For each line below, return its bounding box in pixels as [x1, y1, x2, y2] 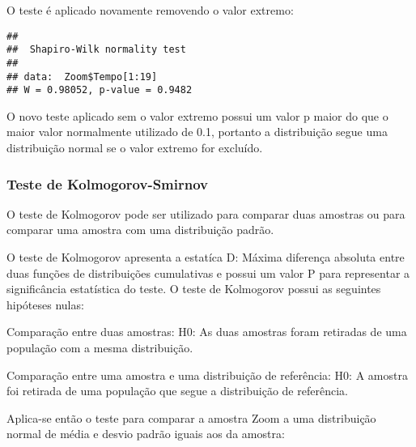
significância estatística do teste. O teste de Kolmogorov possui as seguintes [6, 280, 381, 297]
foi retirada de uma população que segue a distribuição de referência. [6, 382, 348, 399]
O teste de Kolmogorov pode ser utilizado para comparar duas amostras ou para [6, 205, 405, 222]
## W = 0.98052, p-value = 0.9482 [6, 84, 193, 96]
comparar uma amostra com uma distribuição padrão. [6, 221, 274, 238]
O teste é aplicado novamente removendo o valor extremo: [6, 2, 294, 18]
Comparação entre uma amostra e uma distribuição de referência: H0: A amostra [6, 366, 408, 383]
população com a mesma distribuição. [6, 339, 193, 356]
